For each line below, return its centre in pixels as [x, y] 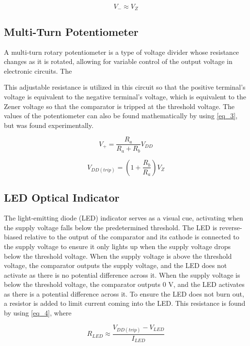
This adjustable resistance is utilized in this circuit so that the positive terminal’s [125, 87]
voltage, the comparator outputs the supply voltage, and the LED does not [116, 265]
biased [13, 237]
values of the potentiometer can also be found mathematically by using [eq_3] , [121, 116]
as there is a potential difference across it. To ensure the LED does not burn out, [124, 293]
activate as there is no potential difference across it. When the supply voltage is [122, 275]
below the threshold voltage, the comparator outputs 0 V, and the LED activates [124, 284]
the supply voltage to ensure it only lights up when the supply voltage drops [117, 246]
